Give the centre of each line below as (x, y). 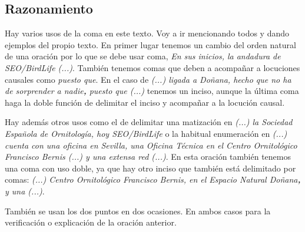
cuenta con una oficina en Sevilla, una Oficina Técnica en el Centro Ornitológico (151, 145)
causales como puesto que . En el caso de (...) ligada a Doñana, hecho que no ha (148, 79)
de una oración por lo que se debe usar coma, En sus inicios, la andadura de (143, 56)
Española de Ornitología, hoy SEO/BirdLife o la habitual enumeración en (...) (146, 133)
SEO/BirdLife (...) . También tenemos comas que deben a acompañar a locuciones (152, 67)
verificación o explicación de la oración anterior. (91, 222)
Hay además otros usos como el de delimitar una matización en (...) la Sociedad (149, 122)
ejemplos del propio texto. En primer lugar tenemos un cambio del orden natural (150, 44)
